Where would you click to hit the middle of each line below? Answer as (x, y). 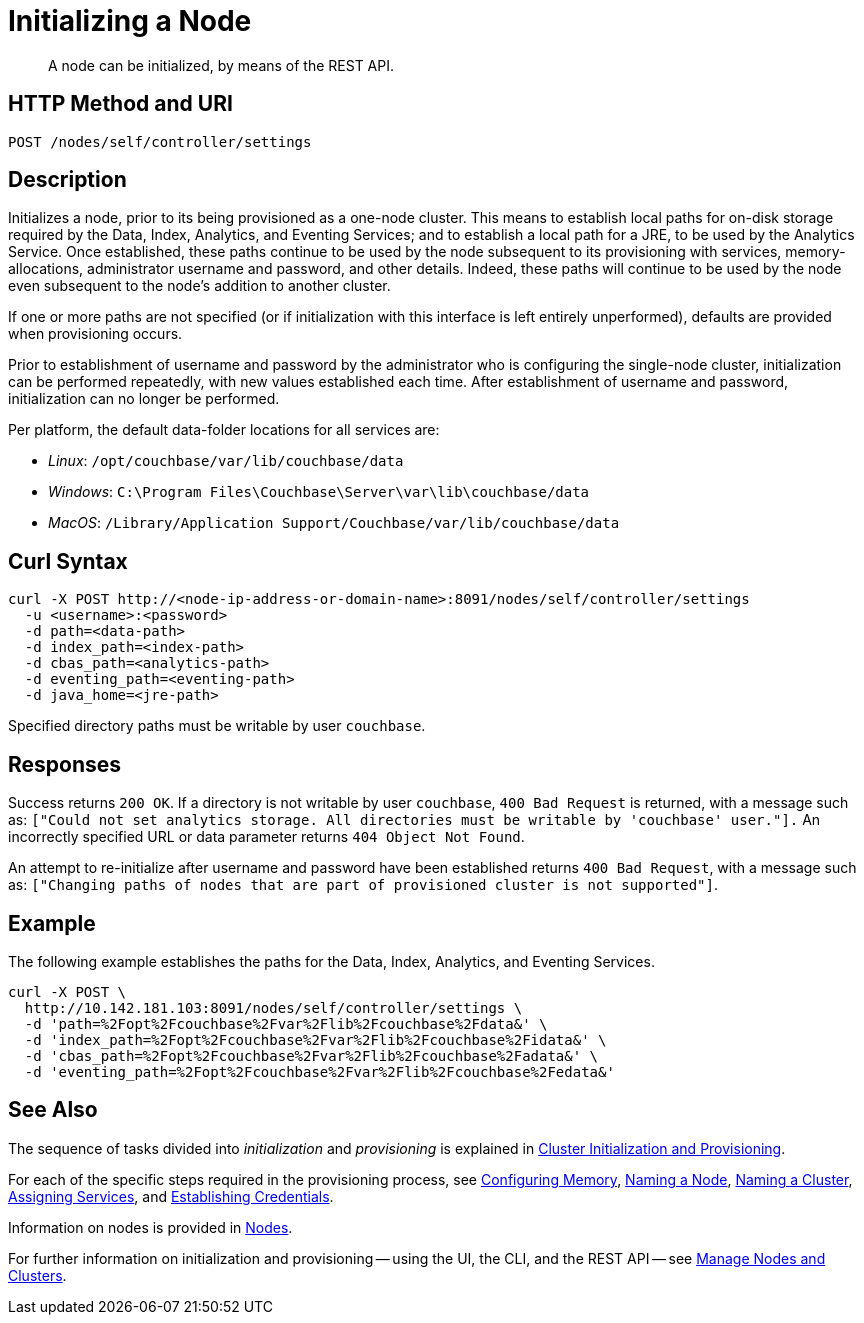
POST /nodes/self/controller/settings (160, 141)
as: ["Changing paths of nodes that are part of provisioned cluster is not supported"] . (363, 885)
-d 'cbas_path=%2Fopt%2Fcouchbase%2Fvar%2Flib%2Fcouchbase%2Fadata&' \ (311, 1055)
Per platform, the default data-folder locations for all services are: (224, 430)
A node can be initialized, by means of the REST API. (221, 65)
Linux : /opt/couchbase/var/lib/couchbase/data (226, 461)
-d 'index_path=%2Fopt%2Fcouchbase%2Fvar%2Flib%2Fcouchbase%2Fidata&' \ (315, 1039)
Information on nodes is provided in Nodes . (150, 1227)
